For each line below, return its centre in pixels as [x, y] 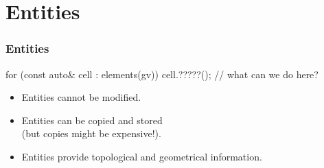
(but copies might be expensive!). [91, 133]
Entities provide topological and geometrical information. [142, 156]
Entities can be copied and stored [92, 120]
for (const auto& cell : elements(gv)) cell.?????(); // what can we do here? [162, 74]
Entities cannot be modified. [81, 97]
